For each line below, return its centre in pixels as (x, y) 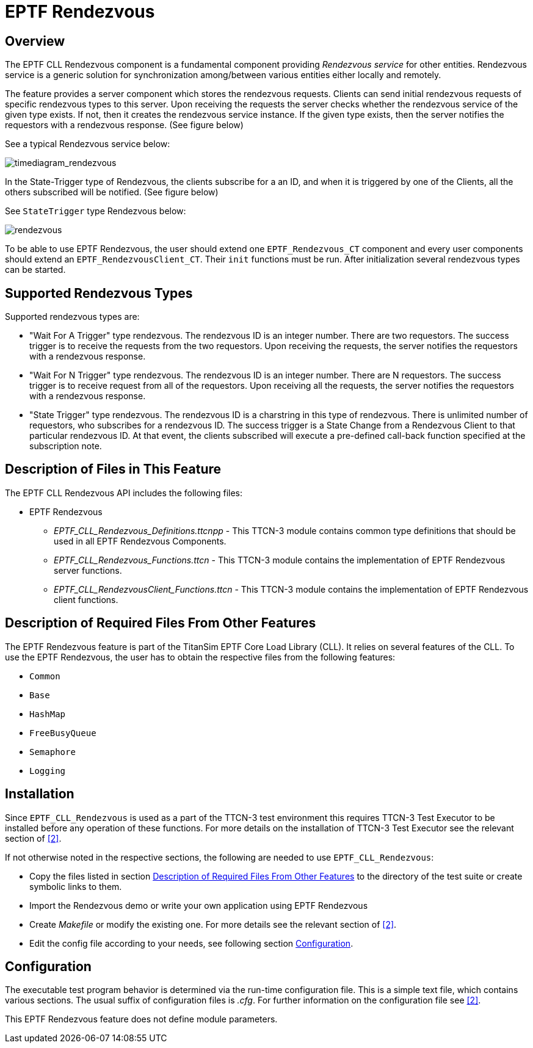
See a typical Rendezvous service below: (88, 144)
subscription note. (66, 446)
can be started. (35, 270)
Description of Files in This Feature (113, 469)
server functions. (88, 570)
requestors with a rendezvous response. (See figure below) (124, 125)
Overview (35, 41)
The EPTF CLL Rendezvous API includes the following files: (124, 493)
